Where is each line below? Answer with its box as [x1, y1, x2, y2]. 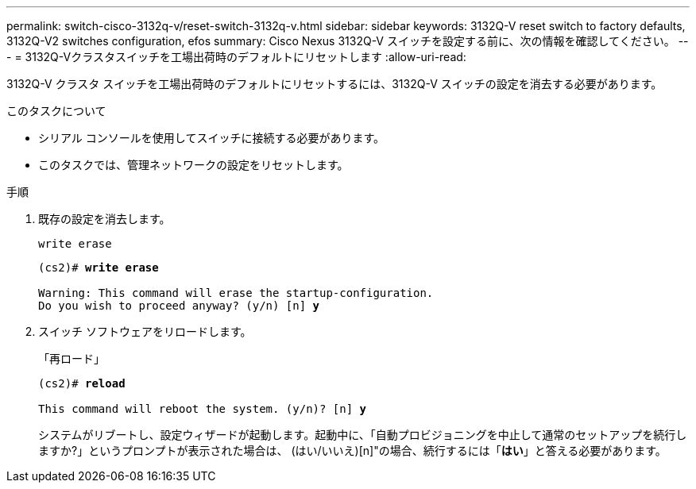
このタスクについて [6, 104, 106, 117]
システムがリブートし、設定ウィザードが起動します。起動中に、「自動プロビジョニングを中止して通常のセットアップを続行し [38, 428, 687, 441]
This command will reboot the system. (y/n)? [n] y [38, 402, 367, 415]
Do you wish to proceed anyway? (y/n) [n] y [38, 299, 320, 312]
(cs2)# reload [38, 377, 126, 390]
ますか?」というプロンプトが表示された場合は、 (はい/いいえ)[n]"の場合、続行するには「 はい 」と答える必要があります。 [38, 444, 667, 457]
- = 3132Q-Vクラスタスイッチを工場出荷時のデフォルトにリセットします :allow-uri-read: [6, 50, 466, 64]
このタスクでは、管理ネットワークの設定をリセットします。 [38, 158, 349, 171]
